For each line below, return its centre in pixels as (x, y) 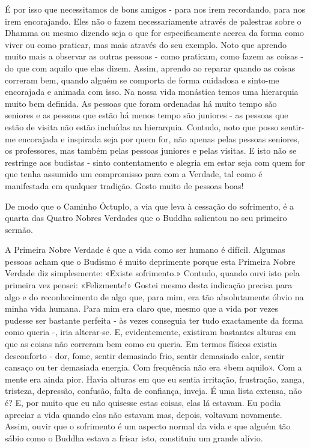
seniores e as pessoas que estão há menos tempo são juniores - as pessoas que (147, 115)
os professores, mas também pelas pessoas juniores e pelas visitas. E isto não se (151, 150)
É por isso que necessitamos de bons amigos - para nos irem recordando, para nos (155, 9)
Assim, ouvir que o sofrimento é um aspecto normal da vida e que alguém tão (148, 426)
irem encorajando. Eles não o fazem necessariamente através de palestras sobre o (153, 21)
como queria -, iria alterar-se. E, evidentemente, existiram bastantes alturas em (150, 332)
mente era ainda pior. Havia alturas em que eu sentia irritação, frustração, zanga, (155, 379)
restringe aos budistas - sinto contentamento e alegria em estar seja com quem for (155, 162)
